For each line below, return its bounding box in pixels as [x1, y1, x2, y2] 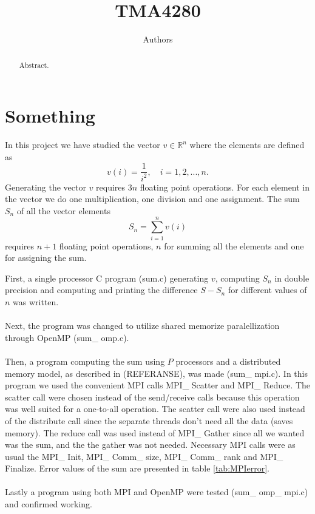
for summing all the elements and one [164, 239, 304, 252]
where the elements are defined [189, 138, 305, 151]
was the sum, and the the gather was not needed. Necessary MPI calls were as [5, 438, 296, 451]
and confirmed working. [5, 498, 92, 510]
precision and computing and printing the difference [5, 283, 198, 296]
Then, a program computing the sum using [5, 354, 165, 367]
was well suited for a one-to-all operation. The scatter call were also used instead [5, 402, 305, 415]
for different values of [228, 283, 307, 296]
